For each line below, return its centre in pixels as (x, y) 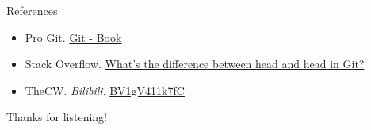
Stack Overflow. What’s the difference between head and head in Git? (195, 64)
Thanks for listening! (57, 117)
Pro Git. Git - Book (73, 37)
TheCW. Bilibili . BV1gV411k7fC (105, 90)
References (32, 10)
